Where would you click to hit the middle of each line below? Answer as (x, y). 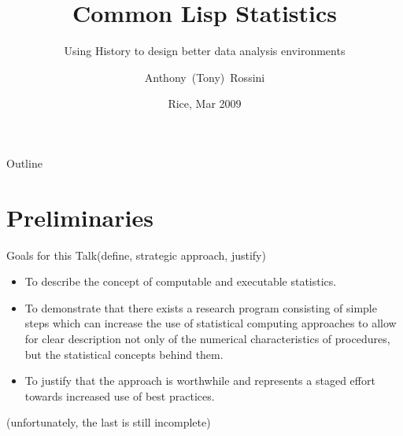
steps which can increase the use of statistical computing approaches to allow (211, 323)
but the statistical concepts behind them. (124, 354)
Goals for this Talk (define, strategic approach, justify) (136, 255)
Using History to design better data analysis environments (205, 51)
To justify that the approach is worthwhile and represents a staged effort (200, 381)
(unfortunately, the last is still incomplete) (109, 422)
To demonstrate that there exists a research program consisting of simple (201, 307)
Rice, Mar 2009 (205, 103)
